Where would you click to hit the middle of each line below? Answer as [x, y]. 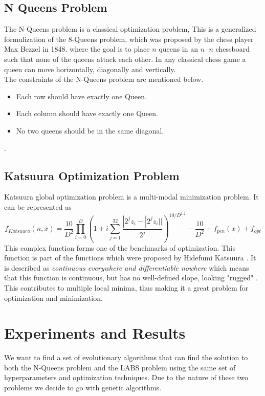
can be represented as [38, 206]
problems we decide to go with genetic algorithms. [83, 387]
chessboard [233, 49]
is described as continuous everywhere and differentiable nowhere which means [127, 267]
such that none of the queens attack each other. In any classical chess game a [125, 59]
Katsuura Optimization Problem [92, 175]
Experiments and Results [95, 333]
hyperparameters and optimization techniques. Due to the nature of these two [126, 377]
